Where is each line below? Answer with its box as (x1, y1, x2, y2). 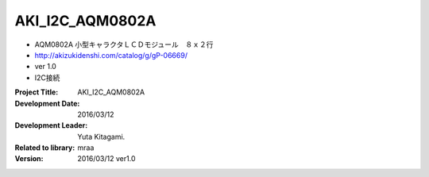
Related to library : (14, 143, 75, 152)
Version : (14, 154, 44, 164)
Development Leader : (14, 121, 88, 130)
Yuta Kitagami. (77, 132, 126, 141)
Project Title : (14, 87, 59, 97)
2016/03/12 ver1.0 (77, 154, 136, 164)
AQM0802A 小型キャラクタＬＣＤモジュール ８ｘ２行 (34, 40, 214, 49)
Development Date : (14, 98, 80, 108)
